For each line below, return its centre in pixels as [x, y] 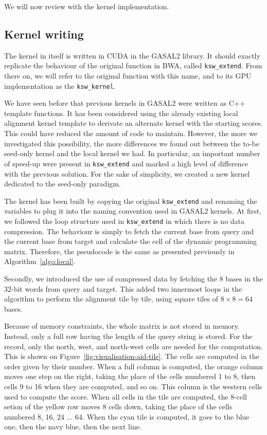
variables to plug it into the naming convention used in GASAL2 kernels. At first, [133, 211]
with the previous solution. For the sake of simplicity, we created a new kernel [127, 173]
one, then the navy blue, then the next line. [73, 427]
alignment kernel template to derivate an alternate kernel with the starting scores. [133, 123]
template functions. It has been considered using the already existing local [121, 113]
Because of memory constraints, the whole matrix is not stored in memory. [122, 326]
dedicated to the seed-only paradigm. [63, 184]
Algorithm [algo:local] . [40, 261]
